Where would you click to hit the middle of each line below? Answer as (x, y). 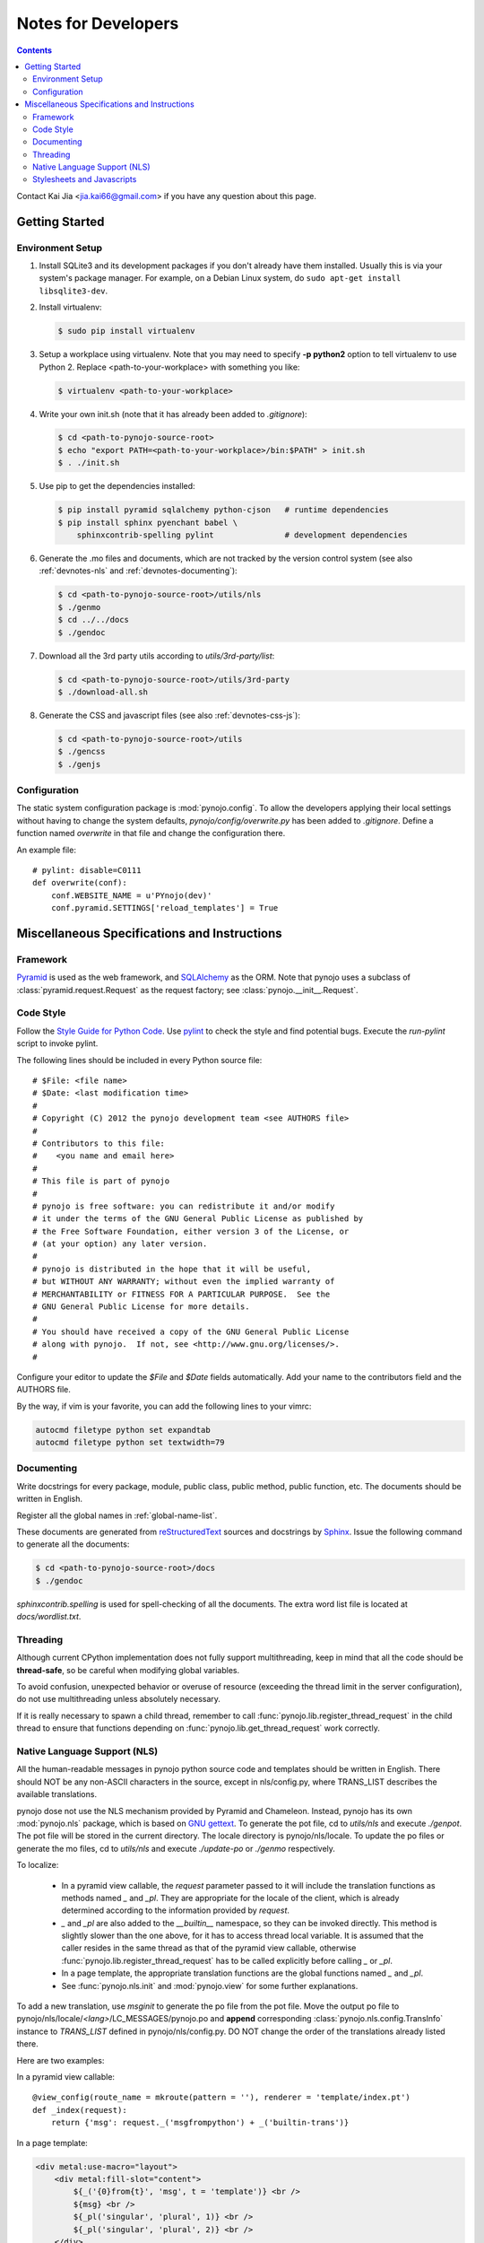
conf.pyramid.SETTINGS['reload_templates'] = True (164, 908)
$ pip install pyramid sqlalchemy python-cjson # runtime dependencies (223, 510)
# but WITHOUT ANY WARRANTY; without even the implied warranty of (184, 1282)
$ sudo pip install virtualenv (127, 331)
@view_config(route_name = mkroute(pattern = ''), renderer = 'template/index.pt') (222, 2098)
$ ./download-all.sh (103, 692)
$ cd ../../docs (94, 620)
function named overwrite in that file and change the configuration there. (151, 833)
